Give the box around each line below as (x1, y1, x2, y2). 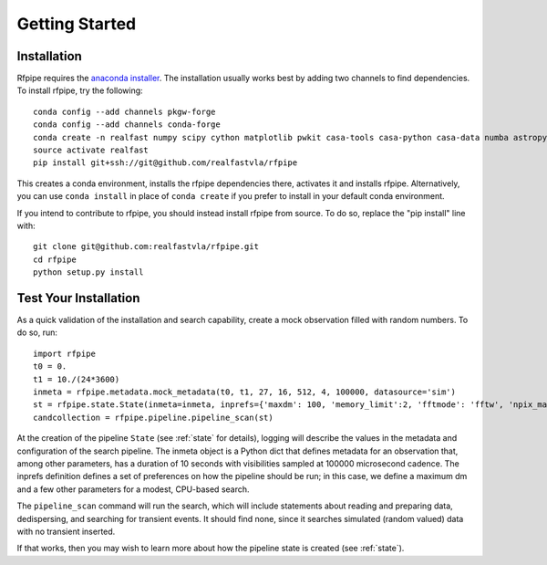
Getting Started (16, 14, 137, 34)
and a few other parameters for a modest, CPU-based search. (16, 484, 250, 495)
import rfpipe (33, 348, 96, 359)
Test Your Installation (16, 290, 140, 306)
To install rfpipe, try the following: (16, 85, 143, 96)
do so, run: (16, 327, 58, 338)
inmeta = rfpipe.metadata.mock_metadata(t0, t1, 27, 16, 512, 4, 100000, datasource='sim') (33, 387, 456, 397)
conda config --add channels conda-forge (33, 120, 221, 130)
